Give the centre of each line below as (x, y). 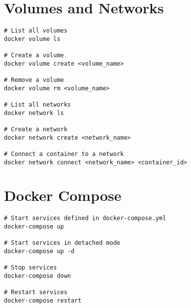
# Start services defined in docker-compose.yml (85, 218)
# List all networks (38, 105)
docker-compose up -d (39, 251)
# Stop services (31, 268)
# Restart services (36, 292)
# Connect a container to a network (64, 154)
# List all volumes (36, 31)
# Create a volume (34, 56)
